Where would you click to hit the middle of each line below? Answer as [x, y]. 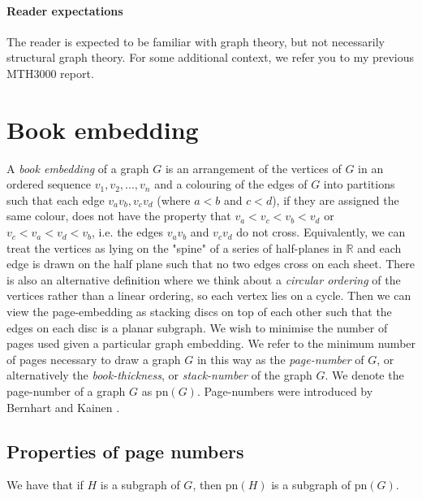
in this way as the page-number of [280, 359]
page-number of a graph [66, 391]
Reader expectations [65, 10]
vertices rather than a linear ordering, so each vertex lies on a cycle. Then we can [209, 295]
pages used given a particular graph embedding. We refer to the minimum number [211, 343]
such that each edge [56, 200]
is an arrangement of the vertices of [253, 168]
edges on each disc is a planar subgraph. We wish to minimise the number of [197, 327]
